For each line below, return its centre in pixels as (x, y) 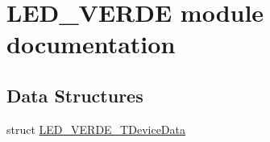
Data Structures (75, 95)
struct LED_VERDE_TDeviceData (96, 129)
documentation (91, 44)
